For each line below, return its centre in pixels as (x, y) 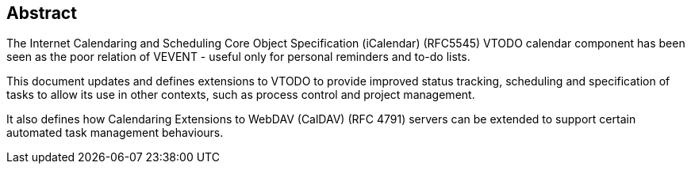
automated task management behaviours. (115, 133)
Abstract (42, 13)
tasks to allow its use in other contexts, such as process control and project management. (241, 95)
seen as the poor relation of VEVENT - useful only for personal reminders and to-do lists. (238, 57)
